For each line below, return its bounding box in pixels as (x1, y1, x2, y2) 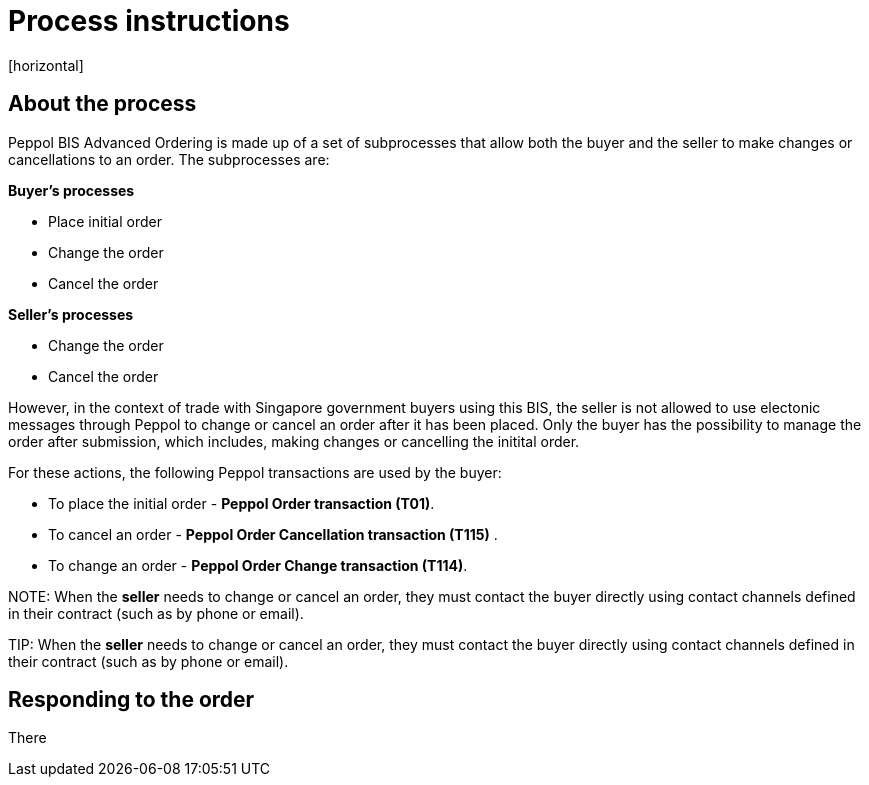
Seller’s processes (8, 305, 134, 323)
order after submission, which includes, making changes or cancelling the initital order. (8, 432, 580, 450)
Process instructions (8, 4, 290, 38)
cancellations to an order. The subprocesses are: (8, 150, 330, 168)
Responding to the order (8, 687, 255, 713)
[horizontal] (8, 56, 84, 74)
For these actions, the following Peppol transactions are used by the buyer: (8, 463, 502, 481)
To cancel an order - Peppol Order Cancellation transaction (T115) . (48, 525, 498, 543)
